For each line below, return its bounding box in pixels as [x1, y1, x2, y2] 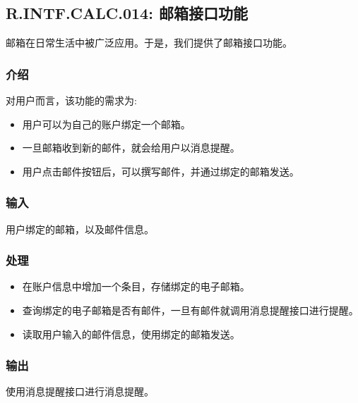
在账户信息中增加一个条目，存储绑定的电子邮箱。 [22, 279, 250, 294]
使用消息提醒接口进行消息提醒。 [6, 384, 154, 399]
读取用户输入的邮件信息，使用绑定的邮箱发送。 [22, 326, 240, 341]
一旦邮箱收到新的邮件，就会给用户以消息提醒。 [22, 140, 240, 155]
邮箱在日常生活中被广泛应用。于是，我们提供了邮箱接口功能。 [6, 35, 292, 50]
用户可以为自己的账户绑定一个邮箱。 [22, 116, 191, 131]
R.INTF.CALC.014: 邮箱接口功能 [6, 2, 248, 24]
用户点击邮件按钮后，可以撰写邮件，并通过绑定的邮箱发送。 [22, 163, 299, 178]
